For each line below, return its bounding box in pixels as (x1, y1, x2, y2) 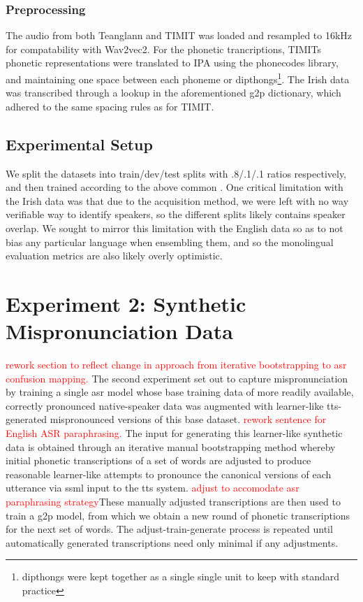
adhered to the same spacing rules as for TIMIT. (6, 99, 214, 113)
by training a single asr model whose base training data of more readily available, (6, 385, 354, 399)
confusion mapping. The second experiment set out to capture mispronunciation (6, 371, 348, 385)
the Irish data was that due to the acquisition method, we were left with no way (6, 193, 349, 208)
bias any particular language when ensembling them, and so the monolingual (6, 234, 334, 249)
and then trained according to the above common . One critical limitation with (6, 180, 343, 194)
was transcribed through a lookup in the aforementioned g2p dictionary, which (6, 85, 341, 100)
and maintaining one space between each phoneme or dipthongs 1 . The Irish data (6, 70, 350, 86)
